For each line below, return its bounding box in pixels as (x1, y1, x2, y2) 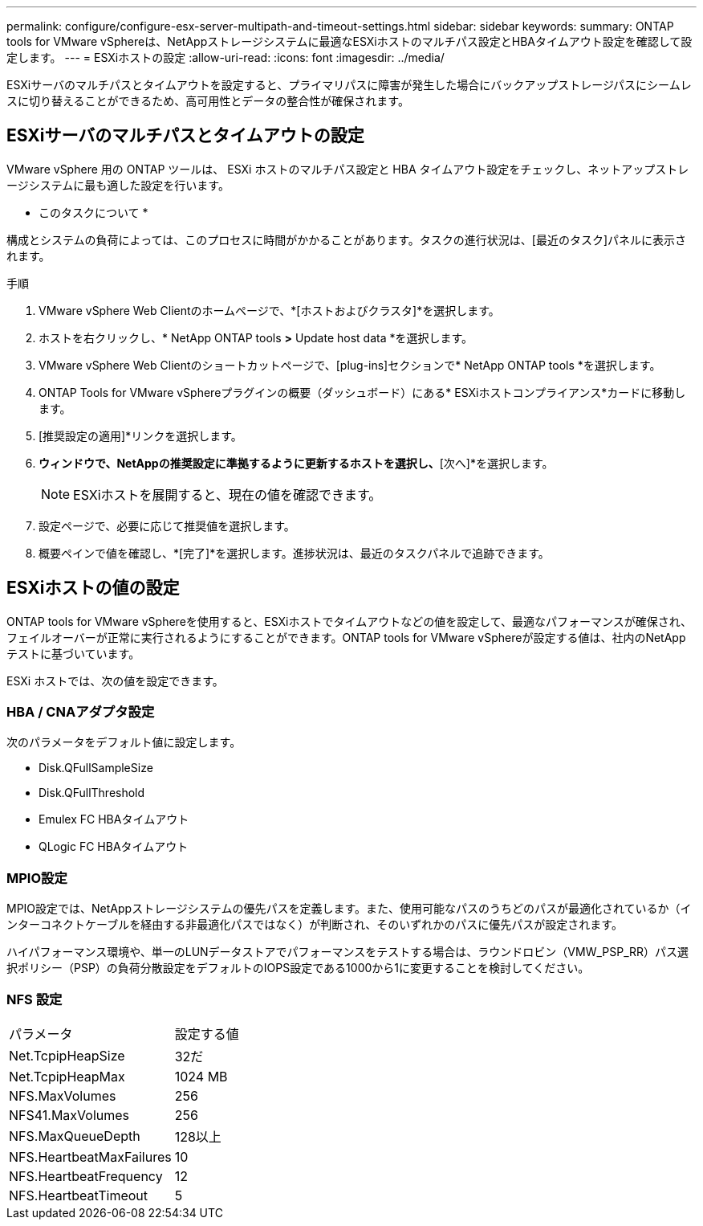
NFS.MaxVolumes (9, 1087, 116, 1104)
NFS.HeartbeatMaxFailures (9, 1148, 172, 1165)
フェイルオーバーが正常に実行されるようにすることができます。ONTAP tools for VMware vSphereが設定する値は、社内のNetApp (6, 630, 686, 644)
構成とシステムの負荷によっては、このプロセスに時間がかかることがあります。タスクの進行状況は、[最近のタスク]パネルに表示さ (6, 232, 686, 247)
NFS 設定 (6, 991, 63, 1007)
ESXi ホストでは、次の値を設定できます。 (6, 673, 224, 688)
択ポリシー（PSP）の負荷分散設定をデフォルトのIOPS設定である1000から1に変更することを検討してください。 (6, 961, 590, 975)
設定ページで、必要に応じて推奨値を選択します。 (39, 518, 295, 533)
